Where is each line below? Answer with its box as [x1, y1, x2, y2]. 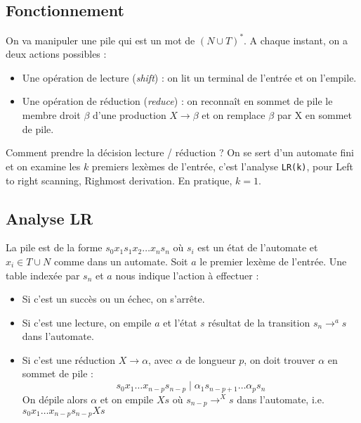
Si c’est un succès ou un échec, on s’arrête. [22, 291, 205, 306]
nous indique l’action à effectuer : [115, 267, 259, 282]
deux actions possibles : [6, 46, 107, 61]
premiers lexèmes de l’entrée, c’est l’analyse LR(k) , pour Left [91, 158, 353, 173]
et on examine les [6, 158, 81, 173]
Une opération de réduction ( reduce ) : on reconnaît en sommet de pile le [22, 94, 333, 108]
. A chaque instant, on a [244, 32, 348, 47]
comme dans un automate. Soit [53, 253, 188, 268]
